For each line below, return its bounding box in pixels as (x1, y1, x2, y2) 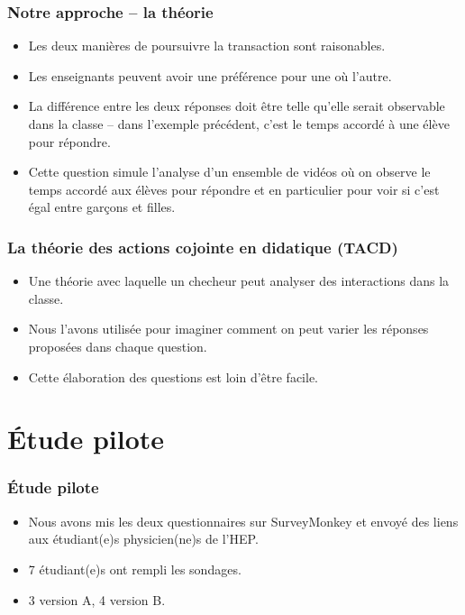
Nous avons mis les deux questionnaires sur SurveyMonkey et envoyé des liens (28, 511, 459, 530)
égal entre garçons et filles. (28, 197, 176, 216)
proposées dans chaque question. (28, 336, 207, 355)
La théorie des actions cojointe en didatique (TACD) (7, 235, 398, 258)
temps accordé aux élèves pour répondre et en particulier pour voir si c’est (28, 179, 440, 198)
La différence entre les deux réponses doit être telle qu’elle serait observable (28, 96, 445, 115)
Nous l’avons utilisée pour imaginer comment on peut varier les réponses (28, 319, 429, 338)
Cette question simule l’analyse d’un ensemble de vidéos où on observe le (28, 162, 431, 181)
